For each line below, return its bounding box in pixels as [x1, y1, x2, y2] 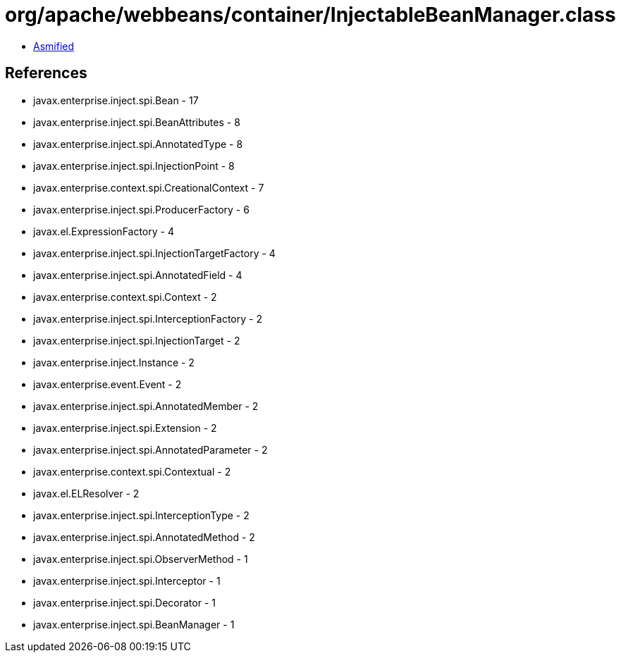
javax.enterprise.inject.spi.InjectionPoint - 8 [33, 159, 235, 172]
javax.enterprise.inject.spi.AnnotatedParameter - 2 [33, 443, 268, 456]
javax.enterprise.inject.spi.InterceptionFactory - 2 [33, 312, 262, 325]
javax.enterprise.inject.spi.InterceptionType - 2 [33, 509, 250, 521]
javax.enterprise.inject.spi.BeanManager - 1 [33, 618, 235, 631]
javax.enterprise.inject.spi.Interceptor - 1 [33, 574, 221, 587]
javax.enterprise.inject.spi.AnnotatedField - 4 [33, 268, 242, 281]
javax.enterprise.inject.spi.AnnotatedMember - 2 [33, 399, 259, 412]
